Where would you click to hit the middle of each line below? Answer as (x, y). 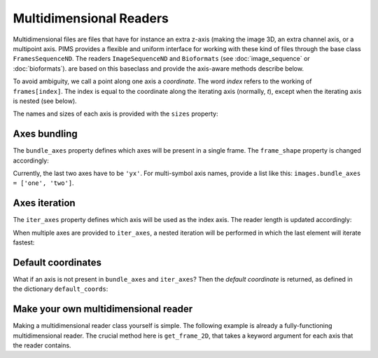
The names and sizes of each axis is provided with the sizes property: (115, 114)
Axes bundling (45, 134)
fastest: (24, 242)
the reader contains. (42, 345)
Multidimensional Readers (91, 18)
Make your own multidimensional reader (103, 309)
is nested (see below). (45, 101)
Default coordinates (57, 262)
